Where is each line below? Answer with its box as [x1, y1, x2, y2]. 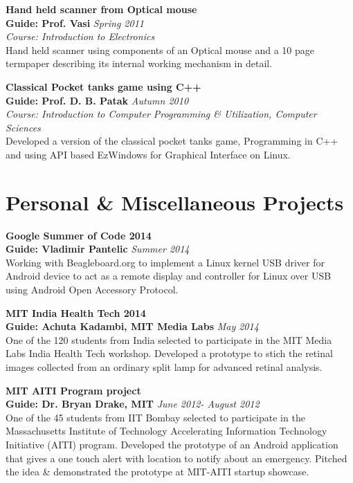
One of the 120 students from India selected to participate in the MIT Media [6, 332, 332, 347]
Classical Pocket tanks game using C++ [6, 79, 201, 93]
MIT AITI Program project [6, 383, 141, 397]
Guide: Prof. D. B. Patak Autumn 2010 [6, 93, 189, 107]
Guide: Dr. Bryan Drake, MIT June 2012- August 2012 [6, 397, 260, 411]
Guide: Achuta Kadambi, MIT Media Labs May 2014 [6, 319, 259, 334]
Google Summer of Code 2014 [6, 228, 152, 242]
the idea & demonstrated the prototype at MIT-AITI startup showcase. [6, 464, 309, 479]
